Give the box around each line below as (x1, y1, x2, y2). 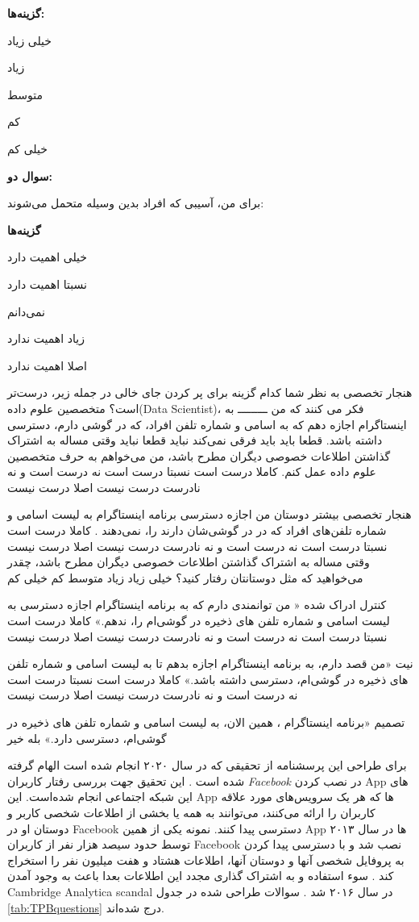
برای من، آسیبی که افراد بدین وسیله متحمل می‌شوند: (7, 194, 264, 211)
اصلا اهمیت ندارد (7, 357, 87, 373)
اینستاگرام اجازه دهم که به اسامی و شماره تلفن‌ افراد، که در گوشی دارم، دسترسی (7, 415, 407, 432)
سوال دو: (7, 167, 52, 184)
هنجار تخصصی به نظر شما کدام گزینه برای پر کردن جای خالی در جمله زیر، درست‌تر (7, 384, 413, 401)
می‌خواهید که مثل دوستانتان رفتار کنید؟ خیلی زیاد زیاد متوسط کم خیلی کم (7, 569, 363, 586)
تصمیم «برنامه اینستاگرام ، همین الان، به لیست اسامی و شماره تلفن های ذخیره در (7, 714, 405, 730)
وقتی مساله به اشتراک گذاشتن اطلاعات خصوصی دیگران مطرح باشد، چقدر (7, 553, 370, 570)
